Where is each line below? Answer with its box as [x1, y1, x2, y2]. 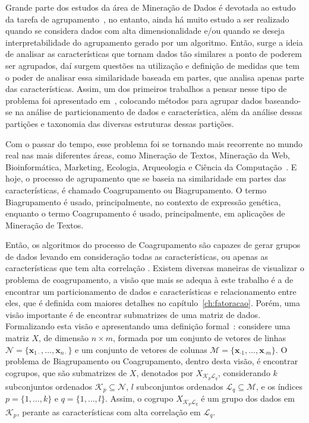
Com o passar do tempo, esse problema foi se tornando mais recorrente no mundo [5, 137, 302, 150]
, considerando [217, 366, 270, 379]
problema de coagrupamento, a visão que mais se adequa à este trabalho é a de [5, 273, 294, 286]
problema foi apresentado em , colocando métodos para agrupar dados [5, 94, 263, 106]
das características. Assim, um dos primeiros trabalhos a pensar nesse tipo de [5, 82, 287, 95]
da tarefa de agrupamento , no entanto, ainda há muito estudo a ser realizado [5, 12, 289, 25]
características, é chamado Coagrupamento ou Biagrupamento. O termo [5, 183, 267, 196]
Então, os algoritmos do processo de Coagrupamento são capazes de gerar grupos [5, 238, 301, 251]
